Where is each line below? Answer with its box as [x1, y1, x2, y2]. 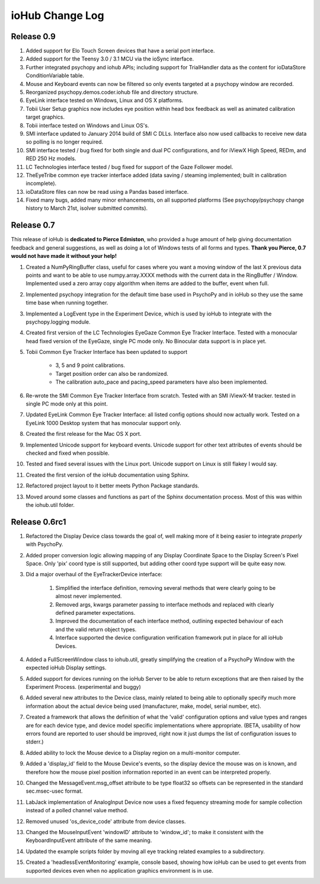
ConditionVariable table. [25, 72, 84, 79]
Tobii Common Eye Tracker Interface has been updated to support [25, 349, 188, 356]
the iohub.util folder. [25, 501, 75, 508]
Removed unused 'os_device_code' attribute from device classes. [25, 818, 186, 825]
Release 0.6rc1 [11, 516, 66, 527]
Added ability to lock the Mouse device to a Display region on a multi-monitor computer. [25, 749, 241, 756]
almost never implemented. [55, 593, 122, 600]
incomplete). [25, 180, 57, 187]
